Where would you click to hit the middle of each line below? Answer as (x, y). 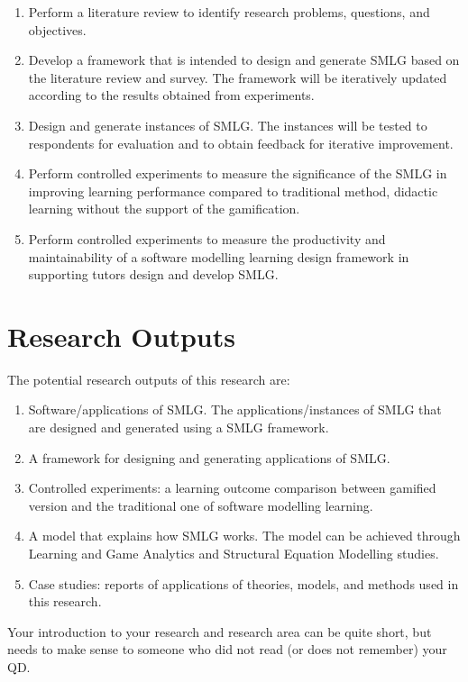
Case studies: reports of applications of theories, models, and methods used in (243, 583)
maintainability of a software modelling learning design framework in (219, 256)
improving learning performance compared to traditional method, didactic (233, 191)
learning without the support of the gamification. (164, 209)
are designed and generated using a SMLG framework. (179, 427)
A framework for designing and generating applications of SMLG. (209, 457)
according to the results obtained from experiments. (171, 95)
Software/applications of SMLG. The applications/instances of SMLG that (235, 409)
